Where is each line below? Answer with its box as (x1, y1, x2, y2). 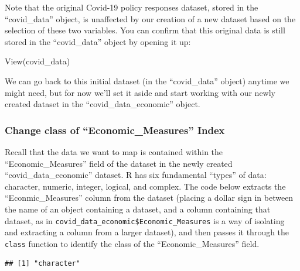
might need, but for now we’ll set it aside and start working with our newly (5, 86, 275, 98)
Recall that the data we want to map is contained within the (5, 145, 223, 157)
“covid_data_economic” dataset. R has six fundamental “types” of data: (5, 169, 267, 181)
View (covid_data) (5, 55, 70, 67)
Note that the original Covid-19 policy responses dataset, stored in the (5, 1, 258, 13)
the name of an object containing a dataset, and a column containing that (5, 203, 271, 215)
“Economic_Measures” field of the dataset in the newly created (5, 157, 233, 169)
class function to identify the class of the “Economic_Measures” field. (5, 237, 260, 249)
